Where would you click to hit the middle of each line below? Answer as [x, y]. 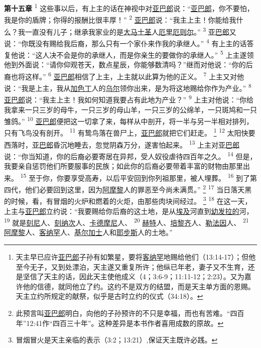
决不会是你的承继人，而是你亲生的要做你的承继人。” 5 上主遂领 [152, 54]
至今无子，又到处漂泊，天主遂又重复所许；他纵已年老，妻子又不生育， [132, 266]
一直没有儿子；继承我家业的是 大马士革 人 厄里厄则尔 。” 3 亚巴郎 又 [130, 31]
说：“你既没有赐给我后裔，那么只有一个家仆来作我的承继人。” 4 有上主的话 [125, 42]
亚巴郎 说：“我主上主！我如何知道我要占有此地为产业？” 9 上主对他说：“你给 [129, 99]
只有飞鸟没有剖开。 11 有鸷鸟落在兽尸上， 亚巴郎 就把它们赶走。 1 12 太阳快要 [130, 132]
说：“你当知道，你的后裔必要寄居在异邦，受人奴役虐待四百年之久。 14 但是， [130, 155]
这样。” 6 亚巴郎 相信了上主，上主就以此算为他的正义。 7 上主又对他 [134, 75]
